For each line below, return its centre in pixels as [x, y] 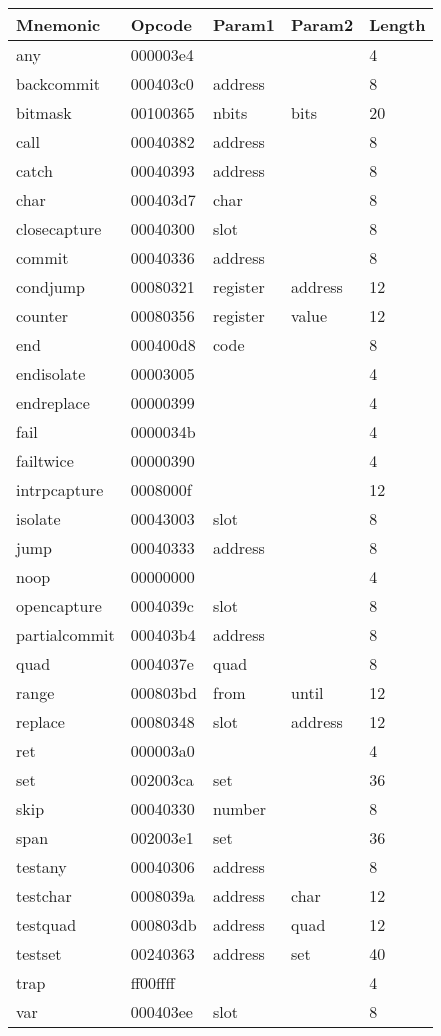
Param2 [322, 24]
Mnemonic [58, 24]
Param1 [244, 24]
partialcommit [65, 634]
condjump [50, 286]
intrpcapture [60, 489]
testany [41, 866]
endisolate [51, 373]
